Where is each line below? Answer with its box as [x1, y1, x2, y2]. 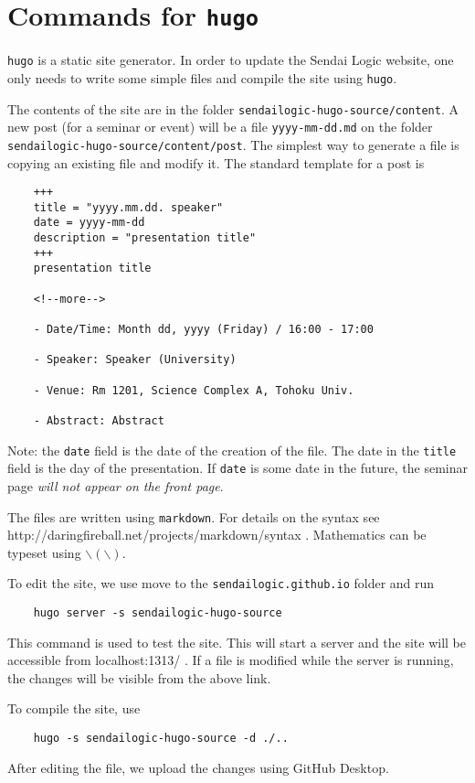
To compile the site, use [7, 699, 141, 718]
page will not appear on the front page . [7, 476, 224, 495]
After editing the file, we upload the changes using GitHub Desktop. [7, 757, 389, 777]
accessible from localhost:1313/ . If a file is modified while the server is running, [7, 650, 454, 670]
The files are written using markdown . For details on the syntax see [7, 507, 380, 526]
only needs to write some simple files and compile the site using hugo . [7, 68, 397, 87]
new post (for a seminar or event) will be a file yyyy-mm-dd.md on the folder [7, 117, 433, 136]
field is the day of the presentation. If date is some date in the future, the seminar [7, 458, 468, 477]
